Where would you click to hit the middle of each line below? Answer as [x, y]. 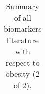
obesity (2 [22, 74]
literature [22, 40]
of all [22, 17]
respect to [22, 62]
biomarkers [23, 29]
